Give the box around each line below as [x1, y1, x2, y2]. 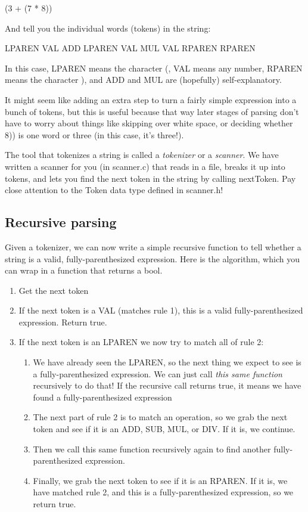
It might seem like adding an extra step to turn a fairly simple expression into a [5, 93, 297, 105]
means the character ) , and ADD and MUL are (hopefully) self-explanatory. [5, 73, 282, 86]
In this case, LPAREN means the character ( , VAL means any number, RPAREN [5, 61, 303, 74]
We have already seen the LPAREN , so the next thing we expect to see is [33, 356, 301, 368]
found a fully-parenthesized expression [33, 390, 172, 403]
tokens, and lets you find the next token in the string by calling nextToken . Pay [5, 172, 296, 184]
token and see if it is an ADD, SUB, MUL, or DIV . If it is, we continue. [33, 423, 295, 435]
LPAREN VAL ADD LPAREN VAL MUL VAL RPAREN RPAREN [5, 42, 256, 54]
